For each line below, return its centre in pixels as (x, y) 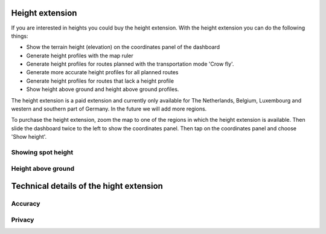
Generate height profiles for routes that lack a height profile (100, 81)
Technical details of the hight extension (87, 186)
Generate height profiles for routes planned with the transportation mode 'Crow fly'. (130, 64)
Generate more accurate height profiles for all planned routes (102, 72)
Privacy (23, 220)
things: (20, 36)
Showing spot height (42, 152)
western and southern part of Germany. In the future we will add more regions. (109, 109)
